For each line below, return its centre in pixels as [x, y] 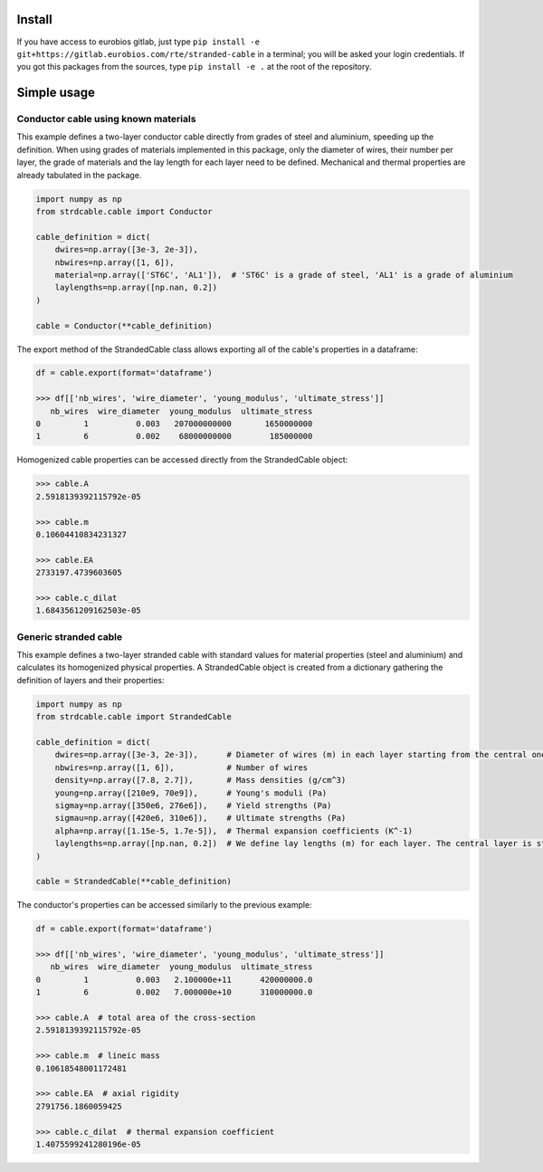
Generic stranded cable [69, 636]
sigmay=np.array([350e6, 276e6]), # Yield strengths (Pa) [193, 805]
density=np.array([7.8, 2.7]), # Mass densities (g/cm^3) [200, 780]
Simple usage [56, 93]
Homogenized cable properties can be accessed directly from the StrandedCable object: [182, 460]
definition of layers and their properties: [90, 680]
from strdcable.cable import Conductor [124, 211]
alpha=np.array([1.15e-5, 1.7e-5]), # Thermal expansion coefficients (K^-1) [234, 831]
